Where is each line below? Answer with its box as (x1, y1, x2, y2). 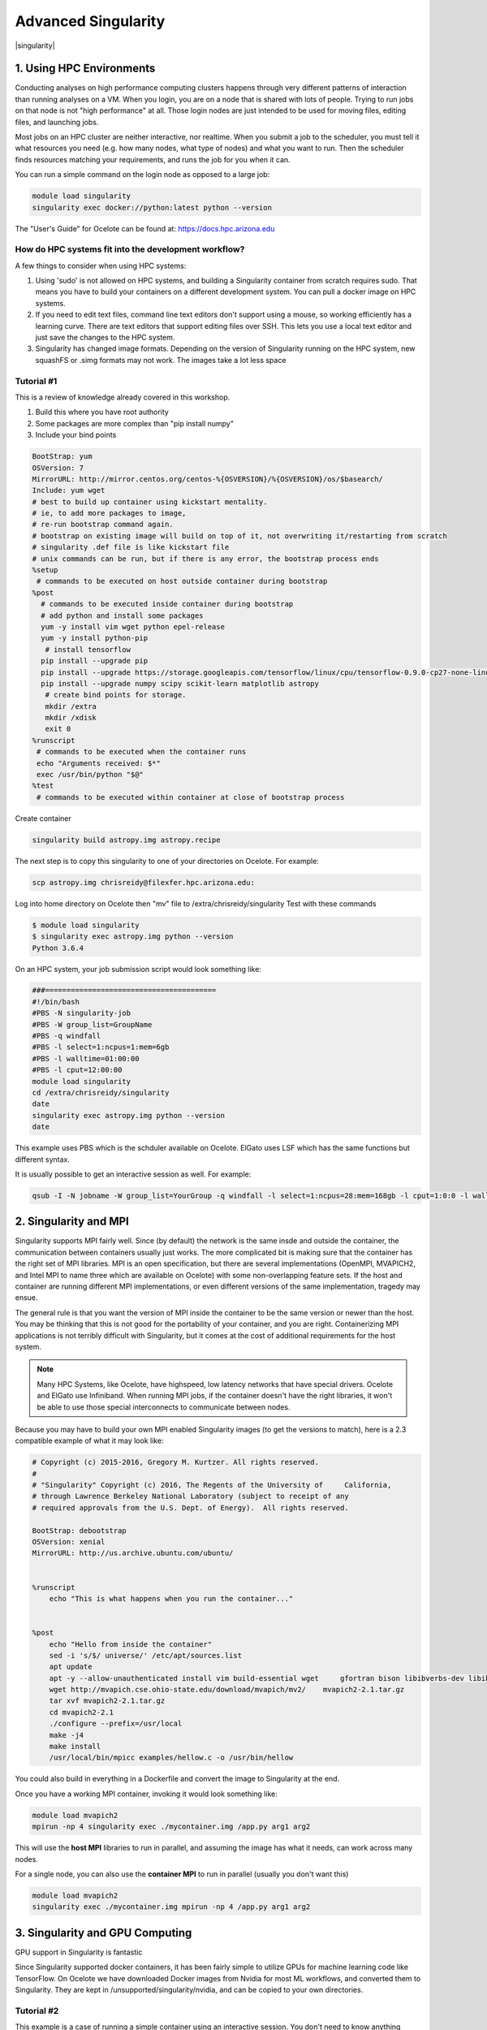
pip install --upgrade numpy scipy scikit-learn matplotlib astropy (41, 679, 320, 688)
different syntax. (15, 1154, 71, 1164)
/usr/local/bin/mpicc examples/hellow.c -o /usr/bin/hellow (49, 1753, 294, 1762)
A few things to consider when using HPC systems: (15, 261, 187, 270)
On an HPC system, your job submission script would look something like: (15, 964, 261, 974)
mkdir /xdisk (45, 713, 97, 723)
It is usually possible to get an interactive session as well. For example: (15, 1169, 252, 1179)
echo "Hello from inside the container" (49, 1639, 213, 1648)
